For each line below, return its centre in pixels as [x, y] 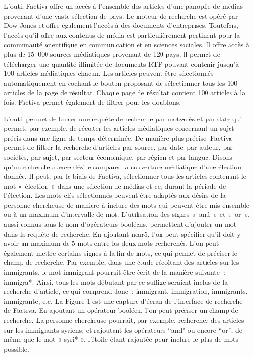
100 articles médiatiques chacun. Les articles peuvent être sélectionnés [109, 73]
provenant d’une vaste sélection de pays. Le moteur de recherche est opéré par [121, 15]
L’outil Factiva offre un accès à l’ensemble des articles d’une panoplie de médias [124, 6]
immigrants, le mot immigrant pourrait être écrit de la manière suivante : [115, 272]
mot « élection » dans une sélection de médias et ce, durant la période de [115, 185]
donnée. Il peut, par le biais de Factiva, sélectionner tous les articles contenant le [125, 176]
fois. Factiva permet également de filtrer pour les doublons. [92, 102]
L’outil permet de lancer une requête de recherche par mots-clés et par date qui [123, 118]
